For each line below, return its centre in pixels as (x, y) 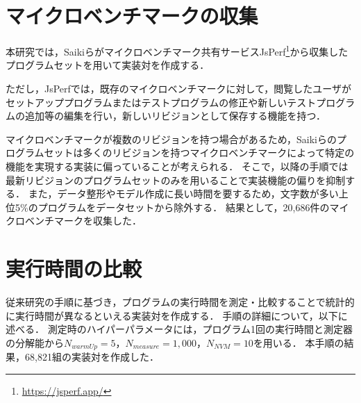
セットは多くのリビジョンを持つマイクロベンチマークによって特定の (199, 153)
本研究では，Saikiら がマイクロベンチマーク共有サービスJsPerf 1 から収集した (177, 50)
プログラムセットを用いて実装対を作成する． (108, 65)
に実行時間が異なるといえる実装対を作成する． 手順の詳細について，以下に (177, 315)
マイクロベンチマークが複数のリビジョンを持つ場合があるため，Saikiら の (171, 139)
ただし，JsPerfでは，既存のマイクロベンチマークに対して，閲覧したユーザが (178, 88)
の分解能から (35, 342)
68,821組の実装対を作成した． (92, 357)
